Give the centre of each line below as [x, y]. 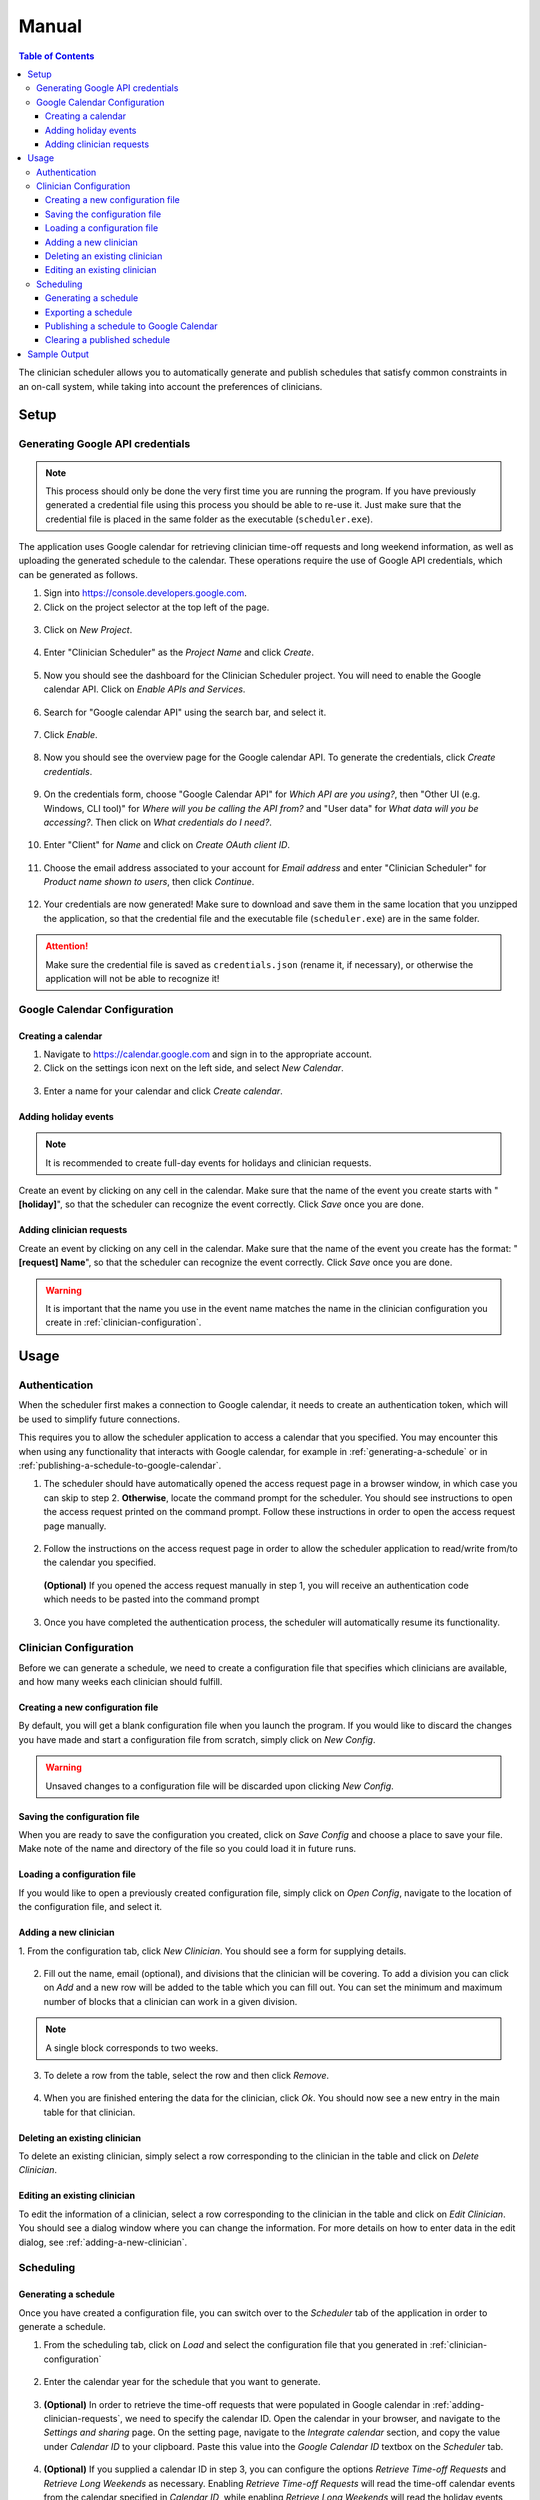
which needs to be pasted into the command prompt [151, 1599]
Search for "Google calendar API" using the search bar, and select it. [185, 712]
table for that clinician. [89, 2112]
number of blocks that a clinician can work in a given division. [170, 2001]
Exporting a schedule [89, 312]
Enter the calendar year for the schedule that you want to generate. [182, 2382]
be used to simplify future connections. [99, 1419]
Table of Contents [56, 56]
